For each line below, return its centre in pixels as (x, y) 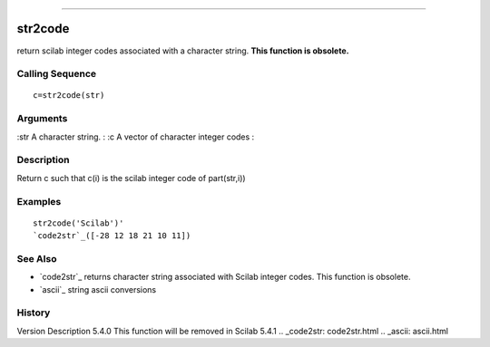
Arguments (42, 119)
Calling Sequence (57, 74)
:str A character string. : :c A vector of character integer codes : (136, 137)
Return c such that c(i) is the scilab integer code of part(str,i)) (131, 178)
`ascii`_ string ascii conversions (98, 289)
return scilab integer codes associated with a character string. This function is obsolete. (183, 51)
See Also (37, 258)
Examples (39, 201)
